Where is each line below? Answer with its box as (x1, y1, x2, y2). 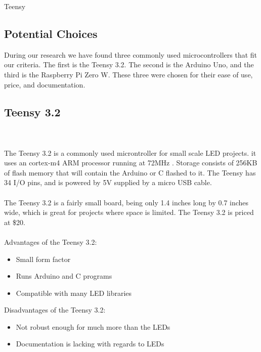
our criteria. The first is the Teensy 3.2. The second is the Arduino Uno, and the (4, 59, 254, 70)
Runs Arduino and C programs (16, 271, 112, 281)
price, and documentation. (4, 79, 85, 90)
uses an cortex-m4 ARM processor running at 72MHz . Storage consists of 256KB (4, 157, 257, 168)
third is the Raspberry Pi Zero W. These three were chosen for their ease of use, (4, 69, 253, 79)
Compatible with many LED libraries (16, 287, 132, 298)
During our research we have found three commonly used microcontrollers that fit (4, 49, 257, 60)
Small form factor (16, 253, 71, 264)
